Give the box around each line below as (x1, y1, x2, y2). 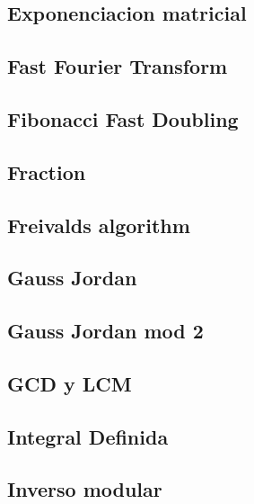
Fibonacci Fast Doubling (7, 104, 239, 132)
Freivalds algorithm (7, 211, 190, 238)
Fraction (7, 157, 86, 185)
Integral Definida (7, 422, 169, 450)
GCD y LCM (7, 369, 132, 397)
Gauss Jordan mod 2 (7, 317, 204, 345)
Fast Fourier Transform (7, 52, 228, 80)
